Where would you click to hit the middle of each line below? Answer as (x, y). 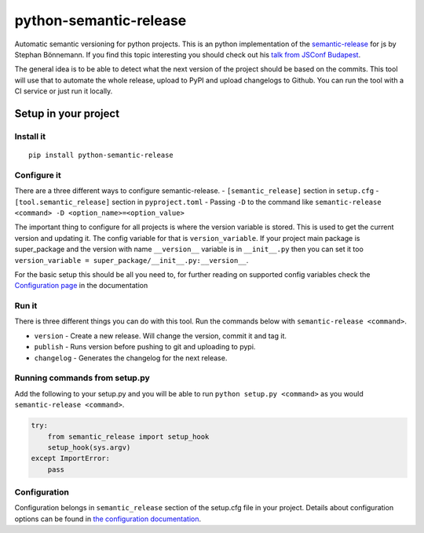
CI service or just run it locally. (64, 91)
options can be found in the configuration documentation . (108, 519)
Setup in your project (67, 113)
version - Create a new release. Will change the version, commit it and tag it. (160, 336)
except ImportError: (70, 458)
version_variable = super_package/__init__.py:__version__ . (132, 260)
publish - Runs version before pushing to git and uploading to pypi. (145, 347)
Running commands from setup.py (82, 378)
